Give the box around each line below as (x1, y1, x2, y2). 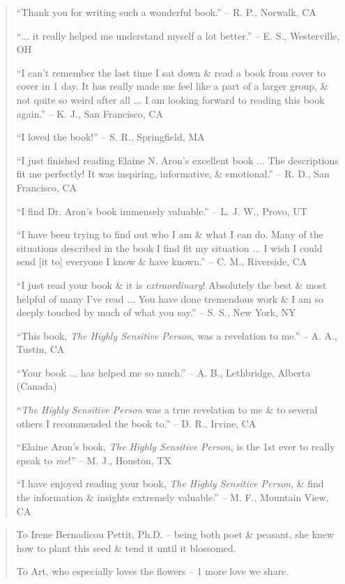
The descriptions (268, 152, 339, 167)
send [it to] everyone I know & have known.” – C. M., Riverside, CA (16, 254, 307, 269)
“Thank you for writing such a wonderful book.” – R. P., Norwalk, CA (16, 5, 316, 19)
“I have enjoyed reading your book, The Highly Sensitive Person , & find (16, 476, 324, 491)
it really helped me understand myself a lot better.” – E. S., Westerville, (32, 28, 340, 42)
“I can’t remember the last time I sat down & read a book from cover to (16, 65, 326, 79)
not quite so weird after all (16, 92, 130, 106)
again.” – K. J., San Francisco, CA (16, 106, 163, 120)
